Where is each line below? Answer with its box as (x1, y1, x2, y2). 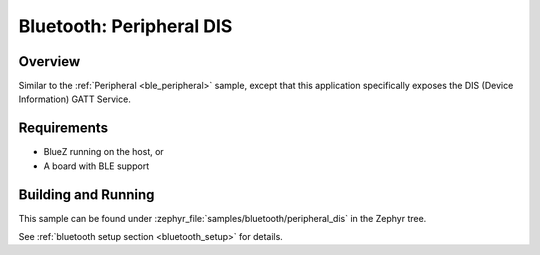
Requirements (18, 120, 109, 137)
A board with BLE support (43, 160, 150, 172)
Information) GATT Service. (18, 93, 132, 105)
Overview (18, 53, 81, 70)
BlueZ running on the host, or (43, 146, 164, 158)
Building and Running (18, 186, 155, 203)
